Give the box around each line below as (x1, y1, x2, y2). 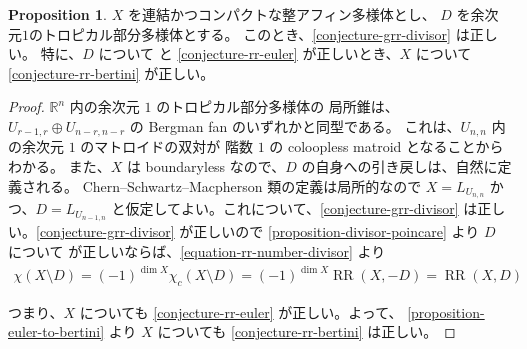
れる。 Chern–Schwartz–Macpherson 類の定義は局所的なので (35, 175, 422, 196)
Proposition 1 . (8, 4, 107, 24)
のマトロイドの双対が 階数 (80, 136, 253, 157)
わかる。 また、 (8, 156, 111, 177)
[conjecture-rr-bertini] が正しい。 (8, 62, 215, 83)
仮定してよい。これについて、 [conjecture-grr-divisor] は (125, 198, 478, 219)
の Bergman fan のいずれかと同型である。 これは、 (129, 115, 461, 136)
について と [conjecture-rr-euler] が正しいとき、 (98, 43, 400, 64)
